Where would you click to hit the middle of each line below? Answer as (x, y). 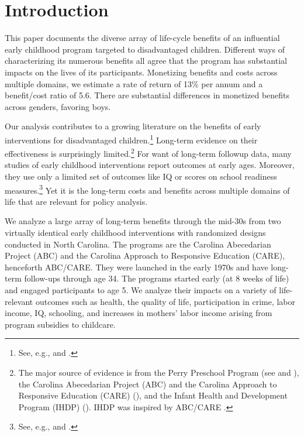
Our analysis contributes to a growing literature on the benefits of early (133, 126)
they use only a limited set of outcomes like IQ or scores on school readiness (141, 176)
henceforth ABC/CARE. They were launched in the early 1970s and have (137, 267)
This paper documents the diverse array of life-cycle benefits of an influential (142, 38)
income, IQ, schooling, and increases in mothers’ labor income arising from (139, 313)
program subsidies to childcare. (60, 324)
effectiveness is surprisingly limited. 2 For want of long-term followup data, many (148, 152)
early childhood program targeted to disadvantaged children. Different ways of (145, 49)
